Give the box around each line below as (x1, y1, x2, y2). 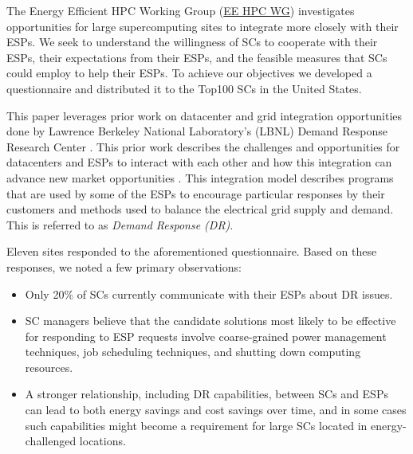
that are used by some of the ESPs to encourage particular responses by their (6, 185, 385, 202)
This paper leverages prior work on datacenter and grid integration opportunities (6, 107, 403, 123)
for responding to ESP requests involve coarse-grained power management (25, 327, 387, 344)
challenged (25, 432, 77, 449)
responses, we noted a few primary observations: (6, 258, 242, 275)
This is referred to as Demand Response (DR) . (6, 216, 234, 233)
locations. (79, 432, 126, 449)
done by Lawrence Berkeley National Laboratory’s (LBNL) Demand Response (6, 123, 387, 139)
